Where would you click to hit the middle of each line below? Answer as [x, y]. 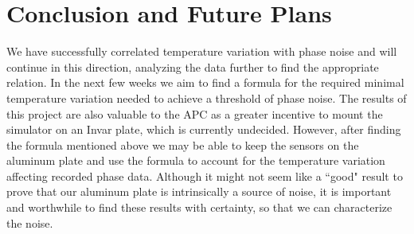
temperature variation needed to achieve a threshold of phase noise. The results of [207, 97]
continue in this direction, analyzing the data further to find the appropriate [193, 66]
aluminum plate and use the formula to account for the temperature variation [196, 160]
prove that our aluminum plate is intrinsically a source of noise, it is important [199, 191]
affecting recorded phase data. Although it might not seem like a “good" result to [205, 175]
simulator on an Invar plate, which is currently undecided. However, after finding [204, 129]
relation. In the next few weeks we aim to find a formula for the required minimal [205, 82]
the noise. [30, 222]
